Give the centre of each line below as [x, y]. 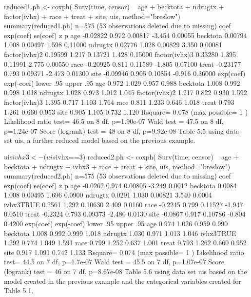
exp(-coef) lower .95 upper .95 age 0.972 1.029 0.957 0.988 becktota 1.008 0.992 [122, 83]
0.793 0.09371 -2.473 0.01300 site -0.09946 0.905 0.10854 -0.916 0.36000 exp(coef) [125, 73]
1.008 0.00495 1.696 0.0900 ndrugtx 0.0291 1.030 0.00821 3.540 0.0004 [108, 195]
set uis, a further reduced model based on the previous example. [100, 140]
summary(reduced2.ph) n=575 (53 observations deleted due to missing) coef [117, 176]
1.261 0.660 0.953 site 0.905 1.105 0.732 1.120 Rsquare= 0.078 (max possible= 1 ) [126, 111]
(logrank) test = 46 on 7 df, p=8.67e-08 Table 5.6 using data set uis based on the [125, 271]
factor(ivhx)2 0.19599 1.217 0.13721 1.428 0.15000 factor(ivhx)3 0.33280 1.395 [120, 54]
